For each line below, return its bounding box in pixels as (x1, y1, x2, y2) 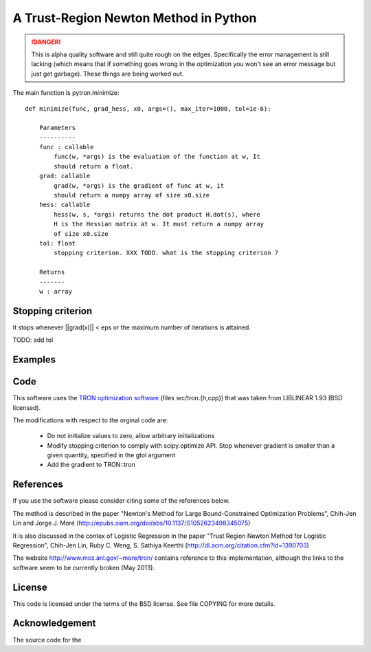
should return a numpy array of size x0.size (54, 191, 210, 199)
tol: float (38, 239, 76, 247)
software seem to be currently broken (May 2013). (12, 563, 155, 572)
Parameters (38, 124, 76, 132)
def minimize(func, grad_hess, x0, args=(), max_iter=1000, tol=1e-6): (25, 105, 271, 113)
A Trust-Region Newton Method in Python (12, 10, 257, 25)
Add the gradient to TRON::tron (47, 461, 135, 469)
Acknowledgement (12, 618, 96, 629)
